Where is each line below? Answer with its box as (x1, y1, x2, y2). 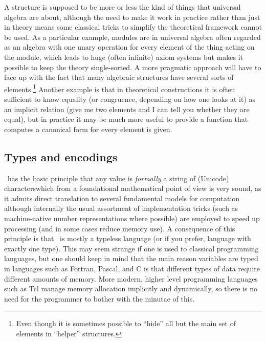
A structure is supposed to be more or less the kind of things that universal (4, 2, 241, 12)
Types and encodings (4, 148, 118, 164)
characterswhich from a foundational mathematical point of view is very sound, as (4, 183, 261, 194)
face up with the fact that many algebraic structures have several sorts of (4, 72, 234, 82)
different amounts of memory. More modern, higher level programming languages (4, 273, 258, 284)
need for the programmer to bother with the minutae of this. (4, 293, 195, 304)
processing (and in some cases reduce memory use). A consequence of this (4, 223, 235, 233)
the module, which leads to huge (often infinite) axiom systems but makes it (4, 51, 243, 62)
